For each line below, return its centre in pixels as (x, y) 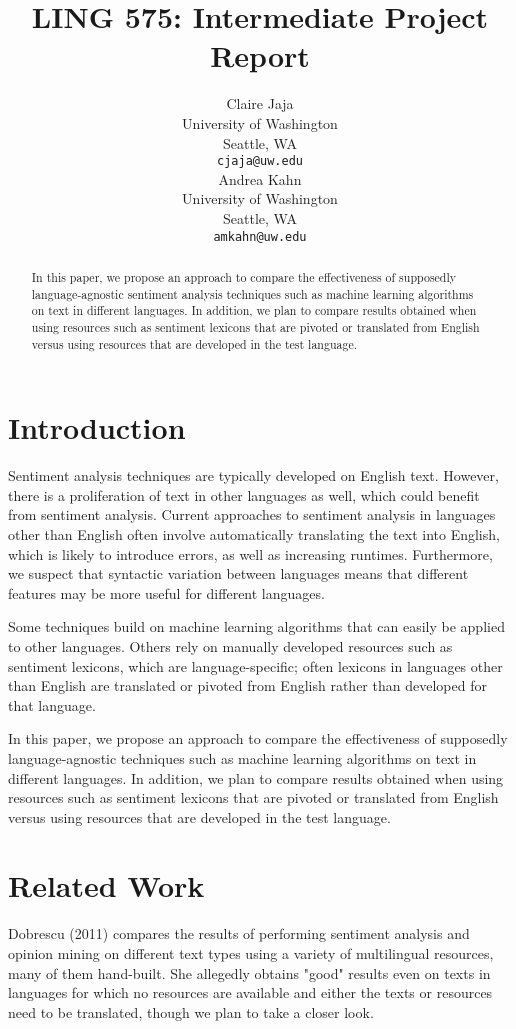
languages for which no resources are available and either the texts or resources (250, 992)
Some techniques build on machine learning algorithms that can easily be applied (256, 626)
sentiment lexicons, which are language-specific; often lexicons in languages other (255, 665)
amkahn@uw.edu (260, 236)
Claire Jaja (260, 103)
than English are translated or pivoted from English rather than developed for (247, 685)
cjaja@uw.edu (260, 161)
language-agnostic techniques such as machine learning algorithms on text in (242, 757)
